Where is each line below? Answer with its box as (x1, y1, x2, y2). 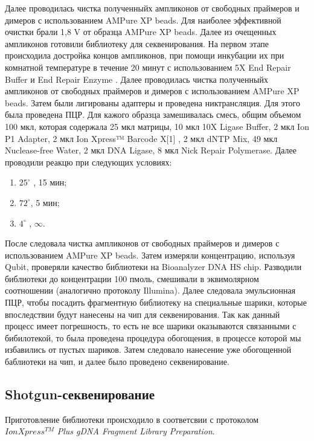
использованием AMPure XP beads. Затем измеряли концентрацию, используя (5, 248, 295, 261)
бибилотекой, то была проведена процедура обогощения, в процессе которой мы (5, 331, 301, 344)
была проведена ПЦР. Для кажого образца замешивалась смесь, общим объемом (5, 108, 301, 121)
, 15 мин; (33, 176, 67, 188)
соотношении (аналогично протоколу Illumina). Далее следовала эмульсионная (5, 284, 296, 297)
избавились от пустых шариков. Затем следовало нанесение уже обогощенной (5, 343, 292, 356)
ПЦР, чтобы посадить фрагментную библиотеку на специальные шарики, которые (5, 296, 307, 309)
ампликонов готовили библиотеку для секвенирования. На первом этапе (5, 37, 269, 50)
